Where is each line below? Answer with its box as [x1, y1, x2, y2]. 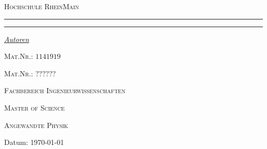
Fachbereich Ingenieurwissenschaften [4, 85, 126, 96]
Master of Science [4, 102, 65, 113]
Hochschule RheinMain [4, 1, 79, 11]
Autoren [4, 33, 29, 44]
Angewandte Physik [4, 119, 68, 130]
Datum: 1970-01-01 [4, 137, 64, 147]
